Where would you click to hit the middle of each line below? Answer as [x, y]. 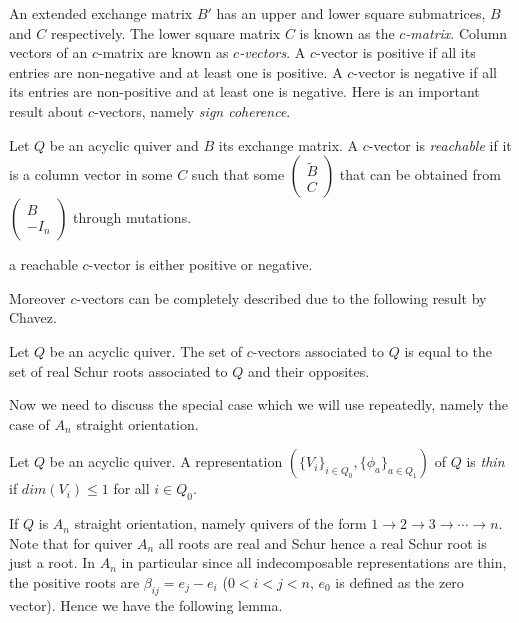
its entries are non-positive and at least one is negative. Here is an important [244, 91]
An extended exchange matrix [101, 13]
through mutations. [132, 217]
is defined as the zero [399, 581]
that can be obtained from [420, 174]
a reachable [43, 264]
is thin [485, 461]
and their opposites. [308, 370]
